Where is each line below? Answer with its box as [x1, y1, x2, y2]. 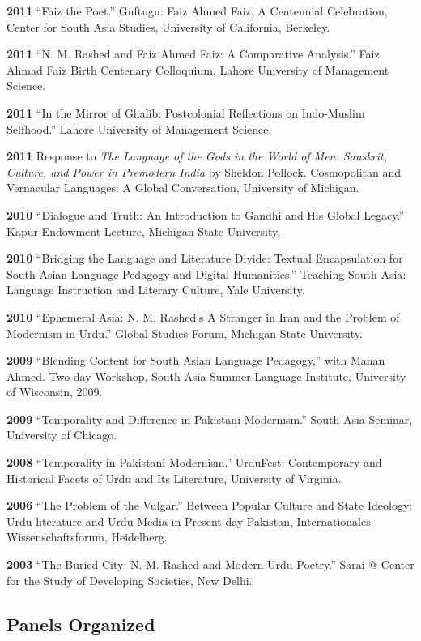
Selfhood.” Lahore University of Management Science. [6, 120, 272, 137]
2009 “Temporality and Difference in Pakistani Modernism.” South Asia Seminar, [6, 410, 413, 427]
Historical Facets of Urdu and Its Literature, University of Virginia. [6, 469, 342, 486]
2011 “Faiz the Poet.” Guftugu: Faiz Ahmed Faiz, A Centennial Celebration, [6, 2, 388, 19]
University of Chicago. [6, 426, 117, 443]
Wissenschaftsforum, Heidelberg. [6, 528, 168, 545]
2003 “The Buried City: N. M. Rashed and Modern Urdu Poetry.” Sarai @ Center [6, 556, 415, 573]
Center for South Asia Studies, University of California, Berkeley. [6, 18, 330, 35]
